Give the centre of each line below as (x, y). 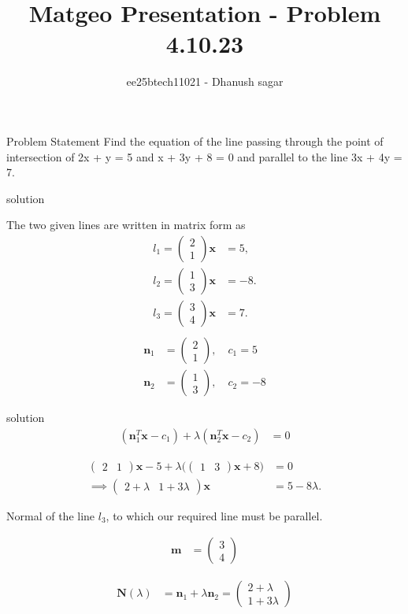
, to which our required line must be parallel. (214, 515)
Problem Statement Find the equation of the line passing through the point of (195, 141)
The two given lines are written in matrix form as (126, 225)
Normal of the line (51, 515)
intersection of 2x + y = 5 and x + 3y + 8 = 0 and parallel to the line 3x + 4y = (204, 156)
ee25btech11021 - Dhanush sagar (205, 81)
